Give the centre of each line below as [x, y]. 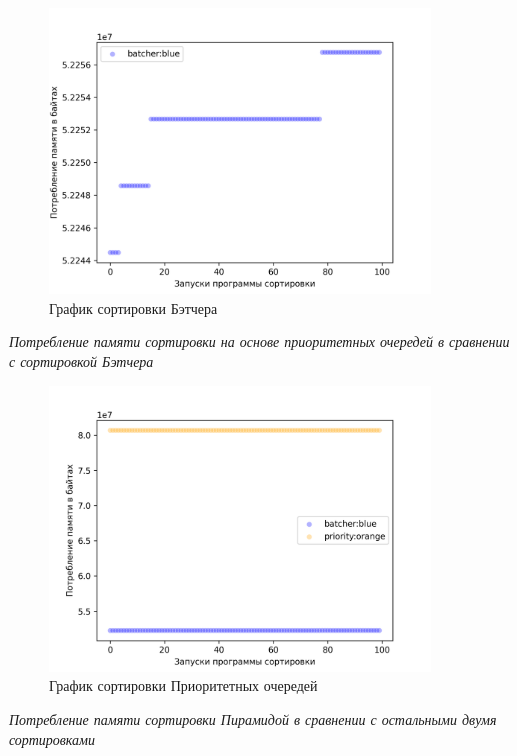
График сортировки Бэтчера [133, 307]
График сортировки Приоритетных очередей [183, 685]
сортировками [52, 738]
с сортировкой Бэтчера [81, 360]
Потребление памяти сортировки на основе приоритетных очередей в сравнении [259, 341]
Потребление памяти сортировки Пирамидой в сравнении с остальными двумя [253, 718]
